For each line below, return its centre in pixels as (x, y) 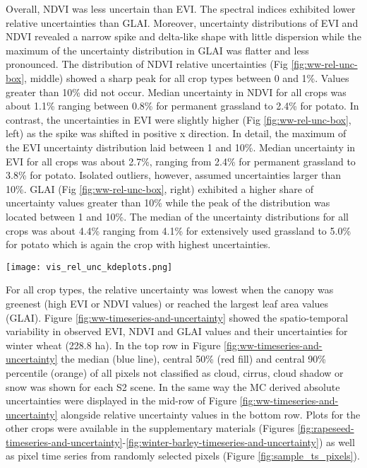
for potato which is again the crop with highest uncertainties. (138, 244)
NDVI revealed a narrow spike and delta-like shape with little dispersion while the (183, 36)
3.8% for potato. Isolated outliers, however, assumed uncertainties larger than (174, 175)
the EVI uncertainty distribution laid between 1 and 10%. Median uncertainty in (181, 147)
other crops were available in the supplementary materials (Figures (150, 428)
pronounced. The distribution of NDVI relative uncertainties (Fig (147, 64)
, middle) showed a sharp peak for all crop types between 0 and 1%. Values (187, 77)
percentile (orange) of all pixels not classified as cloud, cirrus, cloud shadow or (175, 372)
